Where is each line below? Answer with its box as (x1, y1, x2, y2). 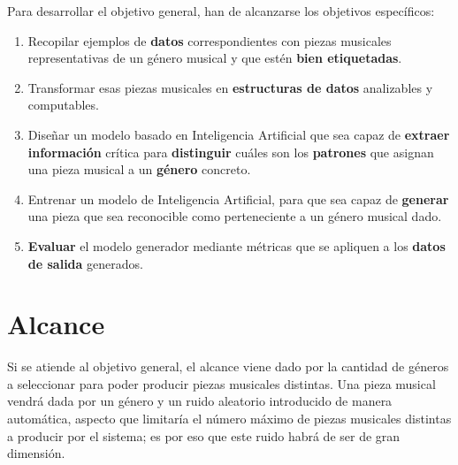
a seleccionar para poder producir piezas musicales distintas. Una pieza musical (7, 374, 436, 393)
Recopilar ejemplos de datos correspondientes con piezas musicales (27, 31, 392, 50)
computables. (27, 95, 99, 114)
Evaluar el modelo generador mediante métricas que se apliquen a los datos (27, 236, 446, 255)
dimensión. (7, 444, 65, 462)
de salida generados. (27, 254, 143, 272)
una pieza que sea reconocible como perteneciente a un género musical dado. (27, 207, 442, 225)
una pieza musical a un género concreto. (27, 160, 251, 179)
